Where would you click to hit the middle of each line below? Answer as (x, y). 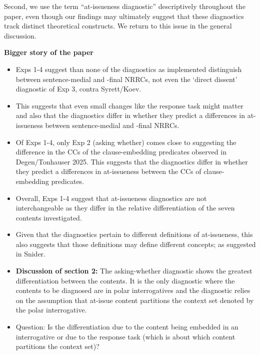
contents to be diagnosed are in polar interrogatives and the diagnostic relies (133, 290)
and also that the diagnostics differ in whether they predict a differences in (130, 115)
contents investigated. (49, 217)
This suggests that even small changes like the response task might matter (129, 105)
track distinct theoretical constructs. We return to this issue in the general (118, 26)
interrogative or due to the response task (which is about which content (125, 336)
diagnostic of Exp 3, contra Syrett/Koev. (78, 89)
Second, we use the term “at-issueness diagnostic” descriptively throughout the (125, 6)
